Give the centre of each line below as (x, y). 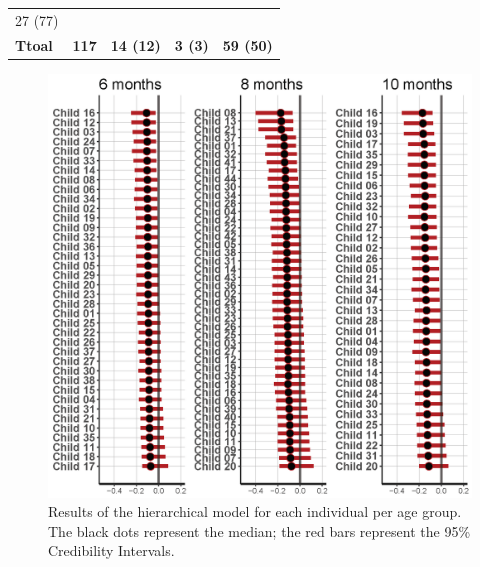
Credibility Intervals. (111, 550)
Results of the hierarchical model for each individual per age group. (255, 511)
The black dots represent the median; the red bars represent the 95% (259, 530)
